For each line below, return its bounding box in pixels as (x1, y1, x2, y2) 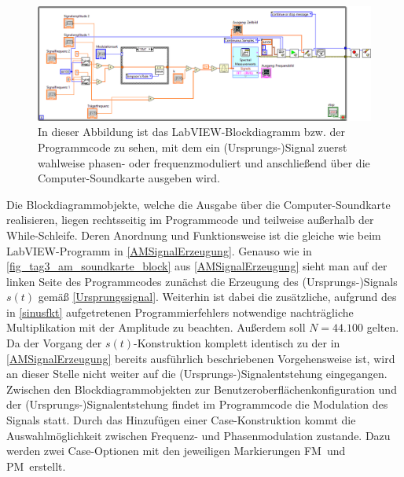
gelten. (366, 319, 399, 336)
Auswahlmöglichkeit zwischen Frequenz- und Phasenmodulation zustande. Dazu (6, 427, 391, 443)
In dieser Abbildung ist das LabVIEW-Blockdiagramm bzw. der (38, 123, 346, 140)
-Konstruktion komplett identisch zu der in (134, 335, 340, 351)
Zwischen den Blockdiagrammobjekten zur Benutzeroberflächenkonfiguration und (6, 380, 397, 397)
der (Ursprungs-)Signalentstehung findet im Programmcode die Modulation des (6, 396, 388, 413)
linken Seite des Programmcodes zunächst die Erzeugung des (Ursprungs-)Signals (6, 273, 398, 289)
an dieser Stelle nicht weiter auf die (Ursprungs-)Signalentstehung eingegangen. (6, 365, 387, 382)
